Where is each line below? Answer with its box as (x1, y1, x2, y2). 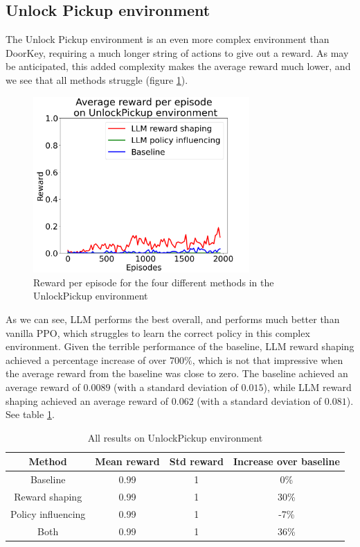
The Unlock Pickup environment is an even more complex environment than (6, 32, 330, 46)
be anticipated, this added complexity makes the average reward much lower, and (6, 59, 351, 73)
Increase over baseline (233, 454, 340, 469)
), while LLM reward (263, 379, 352, 394)
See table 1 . (6, 407, 55, 422)
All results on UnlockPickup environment (87, 430, 263, 444)
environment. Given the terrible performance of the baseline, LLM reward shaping (6, 339, 354, 354)
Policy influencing (10, 506, 86, 521)
